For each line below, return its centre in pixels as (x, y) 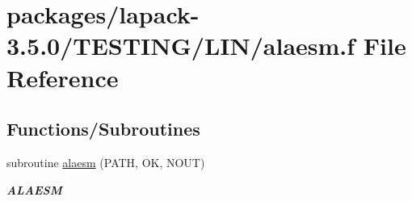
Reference (63, 77)
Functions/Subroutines (103, 129)
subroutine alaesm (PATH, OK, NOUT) (106, 162)
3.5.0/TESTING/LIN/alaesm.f (181, 46)
